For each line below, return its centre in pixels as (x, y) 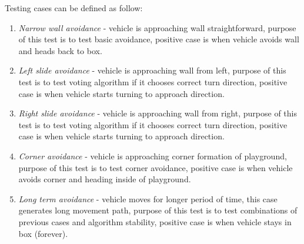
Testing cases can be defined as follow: (74, 8)
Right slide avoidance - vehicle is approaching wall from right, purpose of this (158, 113)
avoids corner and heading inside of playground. (105, 179)
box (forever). (43, 233)
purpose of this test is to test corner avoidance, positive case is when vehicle (156, 167)
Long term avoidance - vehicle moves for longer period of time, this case (148, 198)
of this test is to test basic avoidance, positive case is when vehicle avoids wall (159, 39)
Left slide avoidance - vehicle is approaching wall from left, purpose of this (152, 70)
